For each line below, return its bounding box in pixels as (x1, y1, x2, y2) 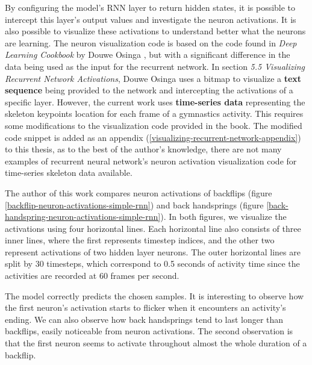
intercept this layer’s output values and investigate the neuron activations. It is (5, 13, 296, 25)
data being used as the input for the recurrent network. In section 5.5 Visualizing (5, 60, 305, 72)
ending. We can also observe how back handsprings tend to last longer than (5, 313, 284, 325)
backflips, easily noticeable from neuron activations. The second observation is (5, 325, 293, 337)
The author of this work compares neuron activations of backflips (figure (5, 186, 272, 199)
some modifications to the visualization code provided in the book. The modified (5, 119, 302, 131)
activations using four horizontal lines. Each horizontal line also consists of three (5, 222, 301, 234)
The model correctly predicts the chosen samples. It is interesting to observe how (5, 289, 304, 302)
